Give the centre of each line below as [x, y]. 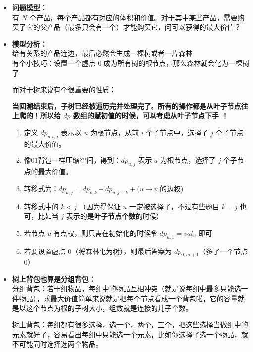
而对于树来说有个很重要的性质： [64, 89]
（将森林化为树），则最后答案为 [122, 251]
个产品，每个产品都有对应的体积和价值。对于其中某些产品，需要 [133, 17]
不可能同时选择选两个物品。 [57, 344]
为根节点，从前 [115, 132]
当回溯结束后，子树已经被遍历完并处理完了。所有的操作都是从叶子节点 [126, 106]
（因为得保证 [100, 206]
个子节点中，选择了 [177, 132]
